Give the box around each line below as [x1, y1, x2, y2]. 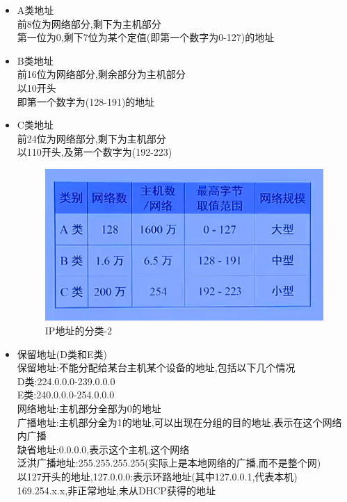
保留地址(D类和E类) [17, 346, 107, 361]
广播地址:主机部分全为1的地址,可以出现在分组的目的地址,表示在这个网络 [17, 414, 342, 429]
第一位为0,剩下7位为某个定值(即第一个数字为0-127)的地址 [17, 30, 275, 44]
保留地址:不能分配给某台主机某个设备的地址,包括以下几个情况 [17, 360, 296, 375]
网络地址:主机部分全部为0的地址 [17, 400, 161, 415]
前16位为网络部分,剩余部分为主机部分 [17, 67, 186, 81]
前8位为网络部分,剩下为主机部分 [17, 16, 161, 31]
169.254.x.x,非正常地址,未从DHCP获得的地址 [17, 483, 216, 497]
